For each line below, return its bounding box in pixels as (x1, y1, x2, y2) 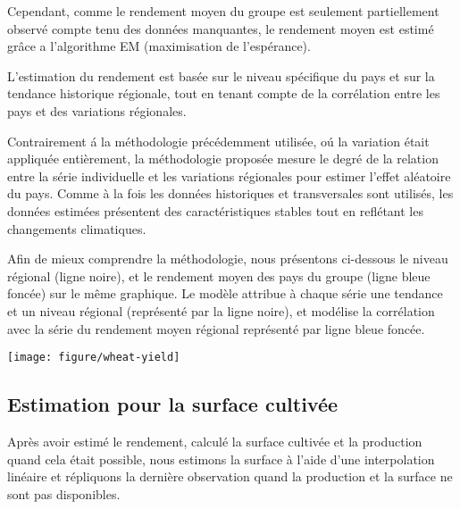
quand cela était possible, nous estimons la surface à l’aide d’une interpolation (7, 449, 435, 468)
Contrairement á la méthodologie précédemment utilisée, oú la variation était (7, 131, 430, 150)
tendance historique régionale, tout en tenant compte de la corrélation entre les (7, 84, 440, 103)
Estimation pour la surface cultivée (7, 390, 339, 418)
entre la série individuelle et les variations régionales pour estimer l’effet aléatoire (7, 166, 451, 185)
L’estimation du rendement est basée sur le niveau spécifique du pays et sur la (7, 66, 435, 85)
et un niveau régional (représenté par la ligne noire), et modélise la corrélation (7, 301, 435, 320)
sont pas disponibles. (7, 484, 121, 503)
